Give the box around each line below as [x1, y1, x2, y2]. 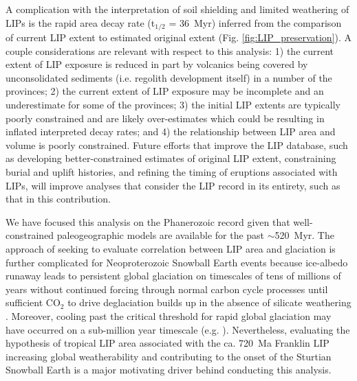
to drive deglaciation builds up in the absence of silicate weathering [67, 295, 351, 310]
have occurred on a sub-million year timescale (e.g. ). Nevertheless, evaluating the [6, 322, 350, 336]
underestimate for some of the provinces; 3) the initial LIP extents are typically [6, 97, 340, 112]
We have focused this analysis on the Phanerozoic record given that [6, 214, 290, 229]
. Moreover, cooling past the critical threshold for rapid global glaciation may [6, 308, 332, 323]
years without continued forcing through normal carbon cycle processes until [6, 281, 328, 296]
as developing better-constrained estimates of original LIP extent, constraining [6, 151, 336, 165]
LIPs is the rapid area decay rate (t [6, 15, 155, 30]
